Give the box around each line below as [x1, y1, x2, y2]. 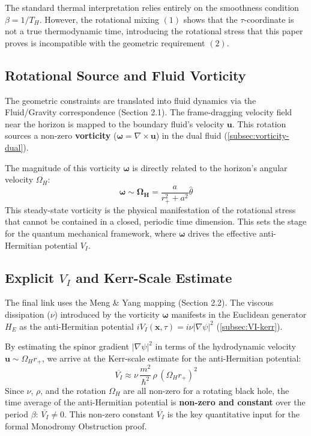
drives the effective [187, 227, 256, 240]
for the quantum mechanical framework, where [5, 227, 177, 240]
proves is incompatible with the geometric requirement [5, 36, 205, 49]
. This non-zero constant [64, 407, 154, 420]
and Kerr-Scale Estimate [76, 268, 232, 286]
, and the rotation [40, 384, 106, 396]
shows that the [183, 13, 238, 25]
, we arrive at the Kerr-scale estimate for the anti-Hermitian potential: [42, 351, 301, 364]
